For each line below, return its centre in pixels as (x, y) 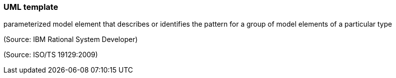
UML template (31, 7)
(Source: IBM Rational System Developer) (71, 39)
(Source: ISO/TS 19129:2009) (51, 55)
